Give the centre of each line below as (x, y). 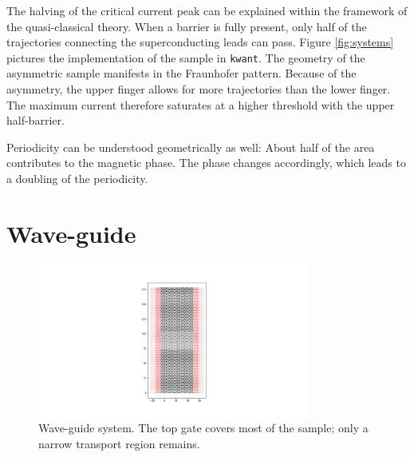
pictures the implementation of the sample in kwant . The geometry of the (186, 57)
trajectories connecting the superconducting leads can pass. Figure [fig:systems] (200, 42)
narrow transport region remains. (119, 443)
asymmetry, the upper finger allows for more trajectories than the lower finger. (199, 89)
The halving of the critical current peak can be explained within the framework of (207, 10)
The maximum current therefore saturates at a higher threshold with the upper (201, 104)
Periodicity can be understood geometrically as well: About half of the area (191, 147)
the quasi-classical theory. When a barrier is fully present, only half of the (187, 26)
